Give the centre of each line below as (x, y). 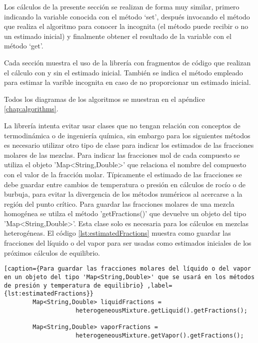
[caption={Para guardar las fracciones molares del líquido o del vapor (127, 269)
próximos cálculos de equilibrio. (52, 252)
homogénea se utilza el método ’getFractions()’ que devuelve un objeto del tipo (125, 213)
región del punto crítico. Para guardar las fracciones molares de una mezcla (119, 203)
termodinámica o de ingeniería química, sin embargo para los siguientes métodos (127, 135)
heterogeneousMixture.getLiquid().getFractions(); (161, 310)
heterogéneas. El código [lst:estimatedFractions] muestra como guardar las (117, 233)
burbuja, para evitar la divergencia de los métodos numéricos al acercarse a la (123, 194)
